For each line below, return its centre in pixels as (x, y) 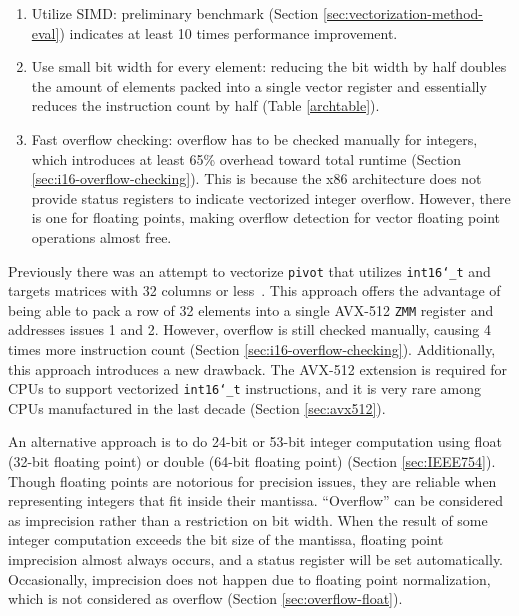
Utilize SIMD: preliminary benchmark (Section (175, 13)
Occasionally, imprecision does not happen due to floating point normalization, (249, 578)
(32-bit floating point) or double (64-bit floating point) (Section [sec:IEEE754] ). (252, 461)
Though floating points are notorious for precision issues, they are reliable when (252, 480)
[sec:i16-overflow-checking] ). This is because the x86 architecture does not (256, 178)
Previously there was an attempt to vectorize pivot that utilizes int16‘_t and (249, 270)
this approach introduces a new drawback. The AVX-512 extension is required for (258, 368)
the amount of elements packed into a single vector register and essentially (259, 85)
